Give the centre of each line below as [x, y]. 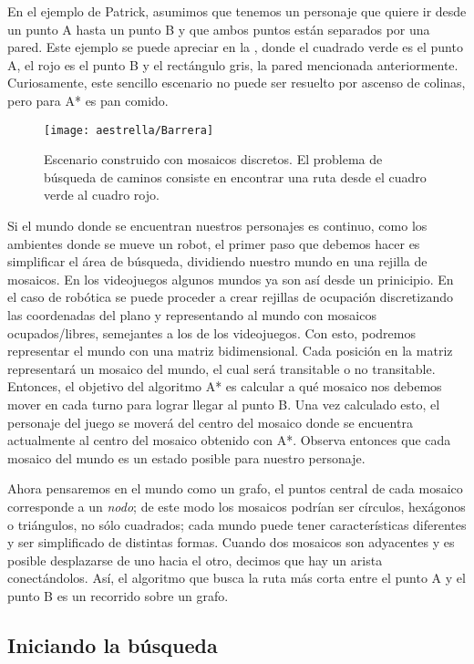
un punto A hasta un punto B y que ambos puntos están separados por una [219, 29]
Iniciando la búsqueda [113, 644]
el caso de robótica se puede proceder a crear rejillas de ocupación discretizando [230, 297]
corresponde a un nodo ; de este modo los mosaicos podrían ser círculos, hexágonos [237, 506]
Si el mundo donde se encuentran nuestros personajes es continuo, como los [217, 225]
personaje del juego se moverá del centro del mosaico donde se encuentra [210, 422]
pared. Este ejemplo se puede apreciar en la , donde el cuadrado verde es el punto [235, 47]
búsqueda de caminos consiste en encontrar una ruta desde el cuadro [235, 176]
